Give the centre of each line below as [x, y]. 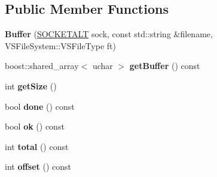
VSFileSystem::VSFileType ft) [60, 45]
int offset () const [38, 166]
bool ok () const [35, 126]
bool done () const [40, 106]
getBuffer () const [165, 66]
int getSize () [31, 85]
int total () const [37, 146]
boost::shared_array [42, 66]
